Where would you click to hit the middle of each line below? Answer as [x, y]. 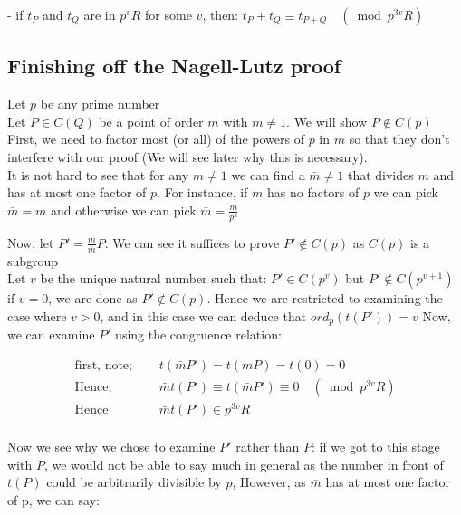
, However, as [269, 482]
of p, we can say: [53, 500]
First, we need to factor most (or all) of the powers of [156, 139]
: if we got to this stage [375, 447]
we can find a [268, 174]
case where [37, 315]
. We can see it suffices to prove [192, 242]
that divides [380, 174]
